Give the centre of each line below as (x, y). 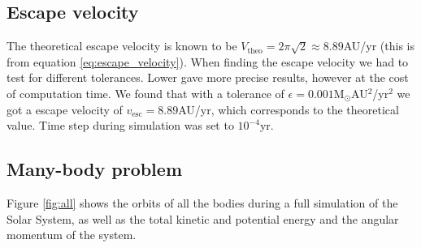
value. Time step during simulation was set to (120, 125)
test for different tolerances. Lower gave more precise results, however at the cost (208, 77)
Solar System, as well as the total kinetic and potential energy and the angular (203, 218)
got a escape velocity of (65, 109)
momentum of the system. (72, 235)
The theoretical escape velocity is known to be (122, 46)
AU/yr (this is (379, 46)
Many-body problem (95, 169)
